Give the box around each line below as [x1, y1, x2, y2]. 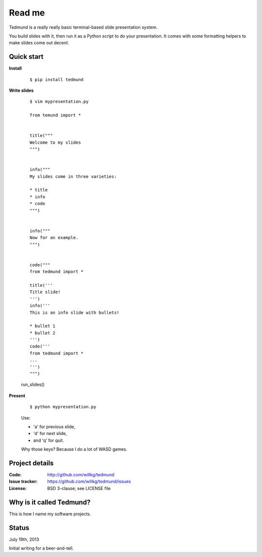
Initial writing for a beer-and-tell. [9, 545, 74, 551]
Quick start [9, 52, 44, 61]
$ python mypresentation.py [30, 404, 97, 410]
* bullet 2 [30, 330, 56, 335]
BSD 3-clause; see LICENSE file [47, 485, 111, 491]
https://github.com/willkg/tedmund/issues [47, 479, 131, 485]
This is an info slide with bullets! [30, 310, 120, 315]
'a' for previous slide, [33, 423, 76, 430]
